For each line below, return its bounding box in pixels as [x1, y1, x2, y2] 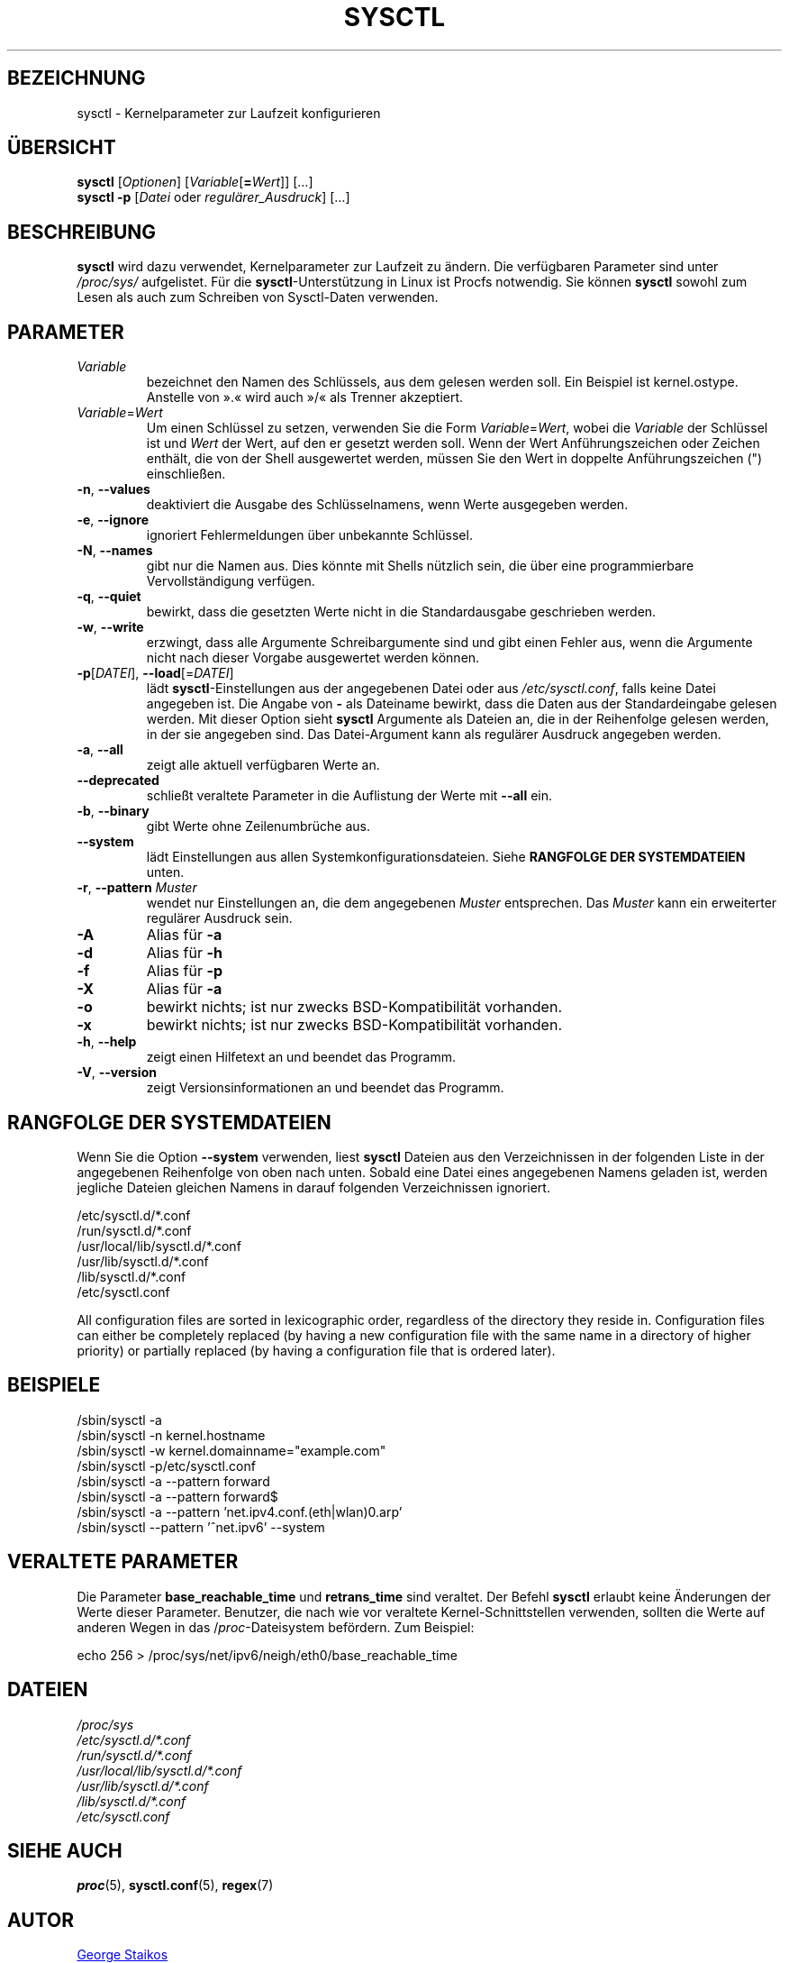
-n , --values [77, 481, 150, 498]
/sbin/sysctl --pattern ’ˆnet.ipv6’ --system [77, 1519, 325, 1535]
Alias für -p [146, 962, 222, 981]
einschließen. [146, 466, 226, 482]
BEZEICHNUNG [7, 67, 146, 90]
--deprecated [77, 772, 159, 789]
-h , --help [77, 1034, 137, 1050]
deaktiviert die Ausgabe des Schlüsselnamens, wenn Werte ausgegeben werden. [146, 497, 629, 513]
